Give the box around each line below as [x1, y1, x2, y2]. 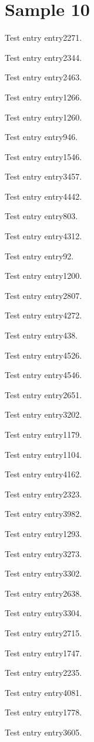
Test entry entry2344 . [5, 51, 82, 63]
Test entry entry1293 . [5, 527, 82, 539]
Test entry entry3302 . [5, 567, 82, 580]
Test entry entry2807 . [5, 289, 82, 301]
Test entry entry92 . [5, 249, 74, 262]
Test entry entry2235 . [5, 666, 82, 679]
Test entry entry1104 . [5, 448, 82, 460]
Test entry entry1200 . [5, 269, 82, 282]
